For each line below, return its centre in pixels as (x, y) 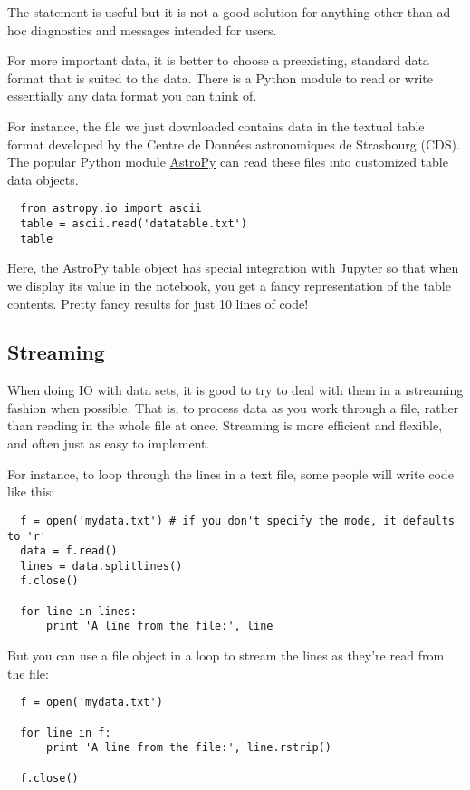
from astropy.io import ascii (111, 209)
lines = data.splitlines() (101, 566)
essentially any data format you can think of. (132, 96)
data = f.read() (69, 551)
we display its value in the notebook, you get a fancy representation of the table (229, 285)
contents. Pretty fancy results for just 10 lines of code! (158, 303)
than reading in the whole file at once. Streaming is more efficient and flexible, (225, 425)
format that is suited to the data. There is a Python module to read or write (221, 77)
